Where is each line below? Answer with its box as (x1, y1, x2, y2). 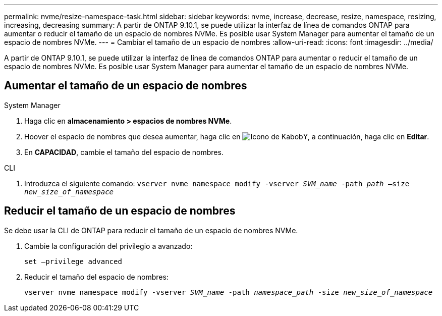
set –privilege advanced (24, 257, 122, 266)
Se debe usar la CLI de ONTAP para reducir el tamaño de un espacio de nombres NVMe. (4, 226, 298, 235)
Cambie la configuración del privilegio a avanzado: (24, 241, 193, 250)
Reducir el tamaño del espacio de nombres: (24, 272, 169, 281)
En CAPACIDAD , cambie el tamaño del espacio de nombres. (24, 147, 224, 156)
